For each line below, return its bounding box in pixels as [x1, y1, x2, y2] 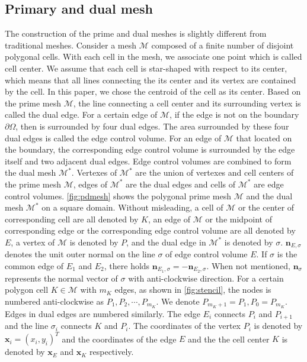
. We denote [156, 295, 200, 307]
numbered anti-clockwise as [5, 295, 104, 307]
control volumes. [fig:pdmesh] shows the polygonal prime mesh [5, 189, 231, 202]
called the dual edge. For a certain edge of [5, 108, 158, 121]
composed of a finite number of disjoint [151, 38, 294, 51]
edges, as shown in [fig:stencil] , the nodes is [114, 283, 271, 296]
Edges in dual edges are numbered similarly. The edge [5, 307, 200, 319]
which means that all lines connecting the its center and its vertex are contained [5, 73, 296, 86]
